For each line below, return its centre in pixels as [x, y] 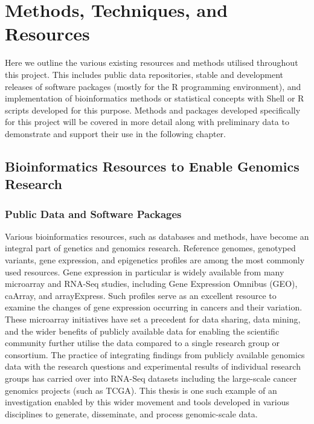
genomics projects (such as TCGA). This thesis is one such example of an [141, 390]
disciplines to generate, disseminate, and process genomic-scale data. [131, 413]
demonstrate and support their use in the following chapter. [115, 133]
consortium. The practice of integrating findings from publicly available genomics [155, 354]
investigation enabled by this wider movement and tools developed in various [147, 402]
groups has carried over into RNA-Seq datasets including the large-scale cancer [151, 378]
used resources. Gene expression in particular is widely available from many [145, 271]
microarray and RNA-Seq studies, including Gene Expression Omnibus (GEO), [151, 284]
